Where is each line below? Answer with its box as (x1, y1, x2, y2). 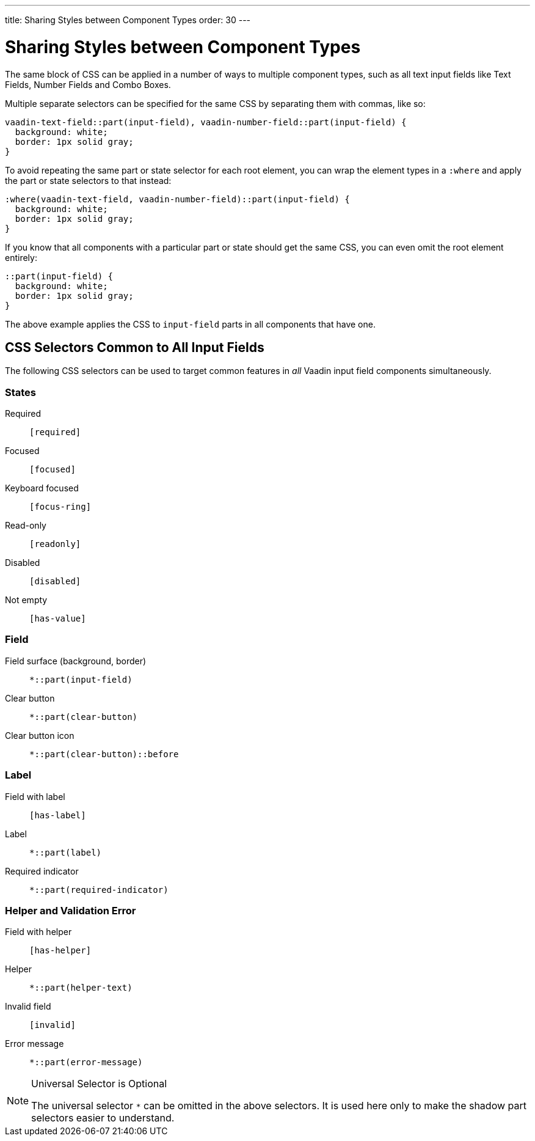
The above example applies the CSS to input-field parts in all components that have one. (5, 318, 376, 329)
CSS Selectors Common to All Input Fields (5, 339, 264, 355)
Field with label (5, 791, 65, 802)
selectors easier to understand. (31, 1112, 175, 1124)
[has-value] (29, 614, 86, 624)
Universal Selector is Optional (31, 1077, 167, 1090)
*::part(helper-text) (29, 983, 133, 993)
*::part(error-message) (29, 1057, 143, 1068)
